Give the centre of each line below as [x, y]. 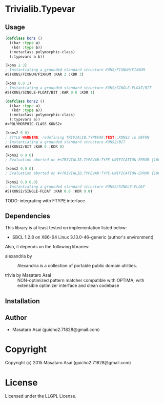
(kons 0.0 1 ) [18, 83]
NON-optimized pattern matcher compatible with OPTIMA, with [81, 281]
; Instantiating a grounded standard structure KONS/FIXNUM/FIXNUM [75, 70]
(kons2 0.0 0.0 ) [21, 182]
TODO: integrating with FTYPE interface [45, 201]
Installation [22, 301]
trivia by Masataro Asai [28, 275]
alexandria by [19, 256]
